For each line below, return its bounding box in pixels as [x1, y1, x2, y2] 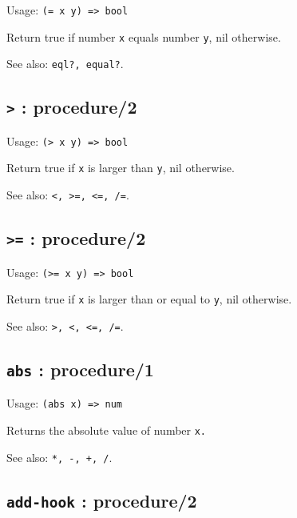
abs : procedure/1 [6, 356, 154, 381]
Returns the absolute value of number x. [6, 421, 207, 438]
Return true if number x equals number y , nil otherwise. [6, 28, 281, 45]
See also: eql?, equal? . [6, 55, 124, 72]
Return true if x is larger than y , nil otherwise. [6, 159, 235, 176]
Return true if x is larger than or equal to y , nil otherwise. [6, 291, 292, 307]
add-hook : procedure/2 [6, 488, 197, 512]
